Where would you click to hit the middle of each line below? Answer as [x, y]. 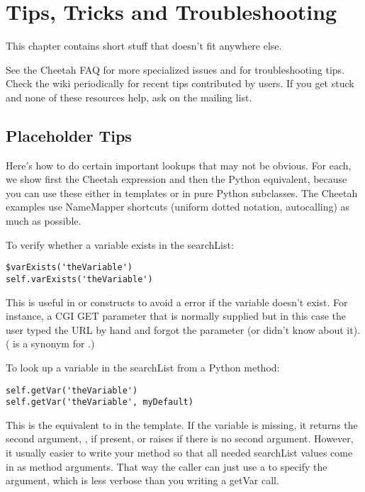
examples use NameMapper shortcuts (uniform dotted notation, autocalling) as [178, 207]
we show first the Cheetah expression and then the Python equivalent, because [176, 179]
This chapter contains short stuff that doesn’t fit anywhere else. [144, 46]
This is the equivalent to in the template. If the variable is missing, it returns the [182, 424]
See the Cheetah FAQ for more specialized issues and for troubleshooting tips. [175, 69]
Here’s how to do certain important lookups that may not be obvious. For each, [179, 165]
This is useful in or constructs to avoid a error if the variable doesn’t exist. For [177, 302]
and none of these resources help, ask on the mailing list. [129, 97]
